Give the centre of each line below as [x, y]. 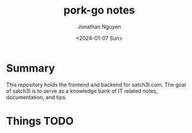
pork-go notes [99, 10]
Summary [30, 68]
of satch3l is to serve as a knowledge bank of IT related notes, [82, 91]
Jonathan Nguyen [99, 27]
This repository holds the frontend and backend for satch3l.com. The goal [96, 85]
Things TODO [40, 121]
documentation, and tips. [36, 97]
